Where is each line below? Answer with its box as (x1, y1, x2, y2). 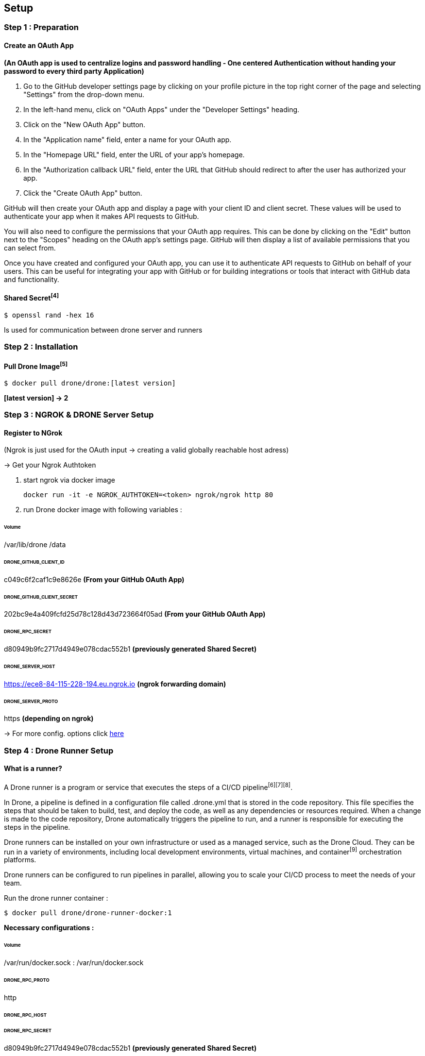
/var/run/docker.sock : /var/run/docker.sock (4, 958, 144, 967)
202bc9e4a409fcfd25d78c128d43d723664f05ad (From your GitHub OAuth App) (4, 610, 266, 619)
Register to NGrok (4, 428, 63, 437)
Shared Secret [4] (4, 292, 59, 302)
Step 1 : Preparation (4, 22, 79, 33)
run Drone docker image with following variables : (23, 505, 182, 514)
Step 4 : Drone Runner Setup (4, 745, 114, 755)
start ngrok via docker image (23, 476, 115, 485)
